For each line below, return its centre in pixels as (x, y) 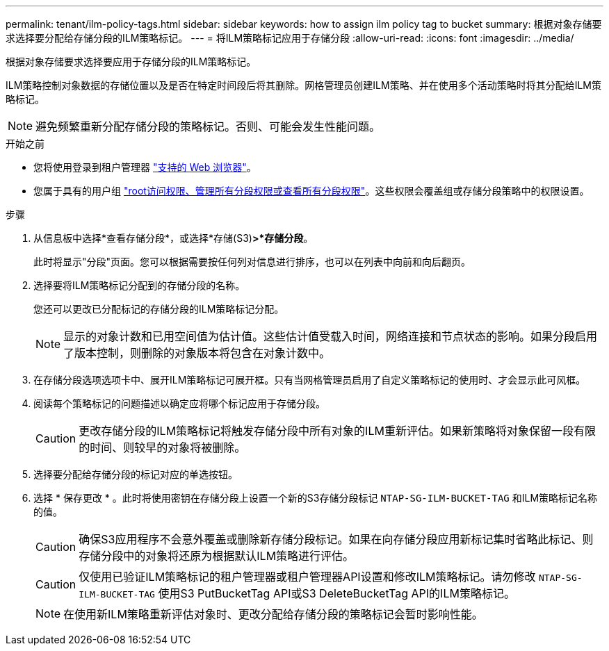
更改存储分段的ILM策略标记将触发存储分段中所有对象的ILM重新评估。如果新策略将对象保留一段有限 (337, 431)
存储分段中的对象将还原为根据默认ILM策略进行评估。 (217, 556)
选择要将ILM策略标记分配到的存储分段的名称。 (139, 285)
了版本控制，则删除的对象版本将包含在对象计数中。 (197, 353)
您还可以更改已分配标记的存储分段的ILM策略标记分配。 (159, 309)
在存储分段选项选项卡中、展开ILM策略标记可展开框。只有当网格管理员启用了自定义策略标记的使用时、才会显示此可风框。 (310, 380)
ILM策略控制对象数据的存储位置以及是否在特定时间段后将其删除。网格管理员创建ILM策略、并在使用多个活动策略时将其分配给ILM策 (303, 85)
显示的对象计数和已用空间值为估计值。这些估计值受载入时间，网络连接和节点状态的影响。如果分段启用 (331, 336)
